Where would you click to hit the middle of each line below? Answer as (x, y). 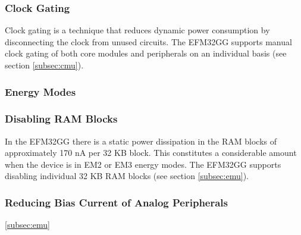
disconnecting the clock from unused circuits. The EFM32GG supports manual (148, 41)
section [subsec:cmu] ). (44, 65)
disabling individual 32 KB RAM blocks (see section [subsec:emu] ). (127, 176)
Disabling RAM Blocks (61, 119)
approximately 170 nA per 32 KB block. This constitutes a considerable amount (151, 153)
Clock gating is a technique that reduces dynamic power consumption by (137, 30)
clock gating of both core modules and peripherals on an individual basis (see (146, 53)
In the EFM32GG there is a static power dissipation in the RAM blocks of (141, 141)
